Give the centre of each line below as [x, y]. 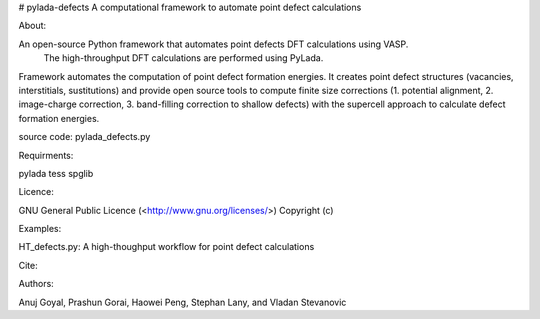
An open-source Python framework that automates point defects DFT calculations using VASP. [213, 44]
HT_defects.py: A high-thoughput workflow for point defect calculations [166, 247]
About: [32, 26]
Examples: [40, 229]
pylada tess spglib [56, 173]
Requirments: [46, 155]
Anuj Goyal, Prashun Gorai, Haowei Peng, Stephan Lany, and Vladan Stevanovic [182, 302]
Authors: [36, 284]
